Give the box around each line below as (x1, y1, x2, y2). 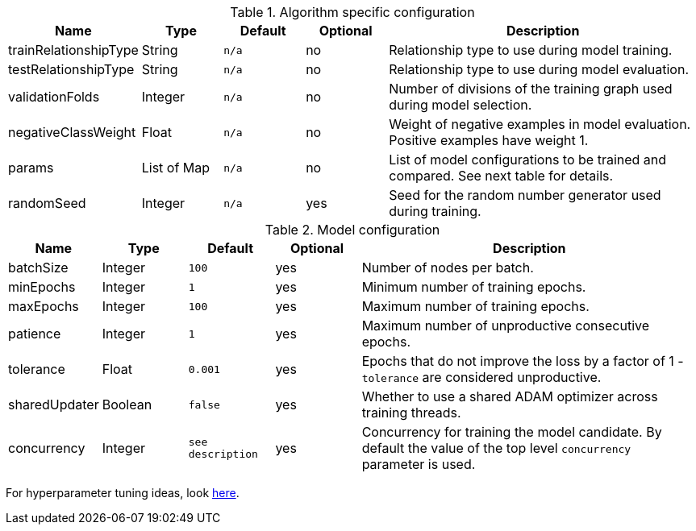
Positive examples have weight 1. (389, 132, 589, 148)
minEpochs (8, 279, 76, 295)
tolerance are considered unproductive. (361, 369, 602, 385)
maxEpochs (8, 298, 79, 314)
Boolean (102, 396, 152, 413)
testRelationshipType (8, 61, 135, 77)
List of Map (141, 160, 210, 176)
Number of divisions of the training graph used (389, 81, 673, 97)
